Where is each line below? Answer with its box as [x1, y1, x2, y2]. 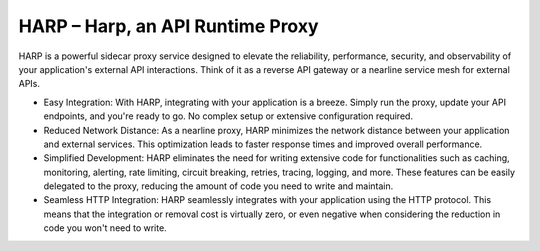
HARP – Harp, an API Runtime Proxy [18, 15, 319, 37]
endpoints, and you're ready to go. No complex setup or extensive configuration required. [43, 110, 414, 122]
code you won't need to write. [43, 222, 167, 234]
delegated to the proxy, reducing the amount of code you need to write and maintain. [43, 180, 394, 192]
